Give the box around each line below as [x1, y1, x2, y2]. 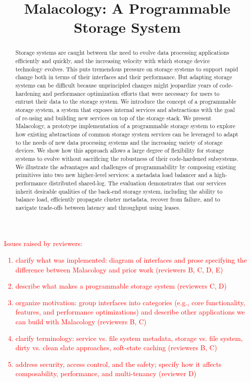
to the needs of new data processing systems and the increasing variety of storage [15, 138, 223, 146]
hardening [15, 89, 41, 97]
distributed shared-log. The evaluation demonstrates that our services [48, 179, 226, 187]
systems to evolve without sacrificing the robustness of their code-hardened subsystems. [15, 154, 239, 162]
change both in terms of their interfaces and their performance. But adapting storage [15, 73, 232, 81]
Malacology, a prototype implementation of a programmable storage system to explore [15, 122, 235, 130]
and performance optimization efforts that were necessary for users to [43, 89, 220, 97]
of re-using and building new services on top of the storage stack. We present [15, 113, 211, 122]
